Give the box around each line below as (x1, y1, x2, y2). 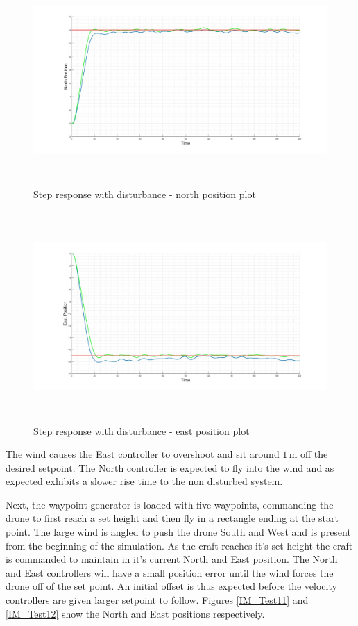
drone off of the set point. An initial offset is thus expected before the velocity (6, 579, 337, 593)
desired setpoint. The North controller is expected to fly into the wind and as (6, 460, 334, 475)
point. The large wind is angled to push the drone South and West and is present (6, 525, 351, 539)
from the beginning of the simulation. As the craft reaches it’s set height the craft (6, 538, 353, 552)
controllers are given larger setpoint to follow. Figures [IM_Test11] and (6, 593, 309, 607)
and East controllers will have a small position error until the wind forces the (6, 565, 334, 579)
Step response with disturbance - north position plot (33, 186, 256, 201)
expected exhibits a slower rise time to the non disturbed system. (6, 474, 283, 488)
